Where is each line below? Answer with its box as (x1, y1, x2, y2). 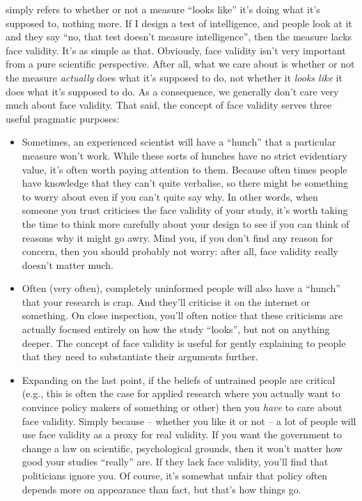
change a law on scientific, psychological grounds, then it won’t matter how (22, 440, 343, 455)
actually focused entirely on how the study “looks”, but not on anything (22, 322, 330, 337)
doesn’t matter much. (22, 257, 113, 272)
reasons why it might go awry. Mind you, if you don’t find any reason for (22, 230, 333, 245)
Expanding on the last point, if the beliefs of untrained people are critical (22, 372, 336, 387)
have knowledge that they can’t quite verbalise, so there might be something (22, 176, 348, 190)
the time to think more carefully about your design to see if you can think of (22, 216, 349, 231)
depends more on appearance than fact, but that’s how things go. (22, 481, 301, 496)
